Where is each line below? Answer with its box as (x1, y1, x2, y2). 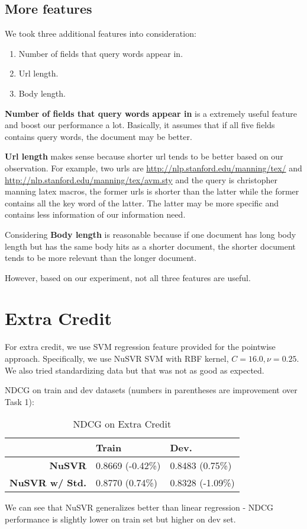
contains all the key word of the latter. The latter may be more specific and (5, 196, 279, 209)
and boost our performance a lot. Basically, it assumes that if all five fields (5, 119, 275, 131)
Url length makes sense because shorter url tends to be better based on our (5, 150, 283, 162)
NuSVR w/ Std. (9, 476, 87, 490)
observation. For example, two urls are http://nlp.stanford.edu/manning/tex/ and (5, 161, 302, 174)
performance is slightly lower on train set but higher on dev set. (5, 512, 236, 525)
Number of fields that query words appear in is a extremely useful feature (5, 107, 297, 119)
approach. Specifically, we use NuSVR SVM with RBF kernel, (5, 352, 229, 365)
